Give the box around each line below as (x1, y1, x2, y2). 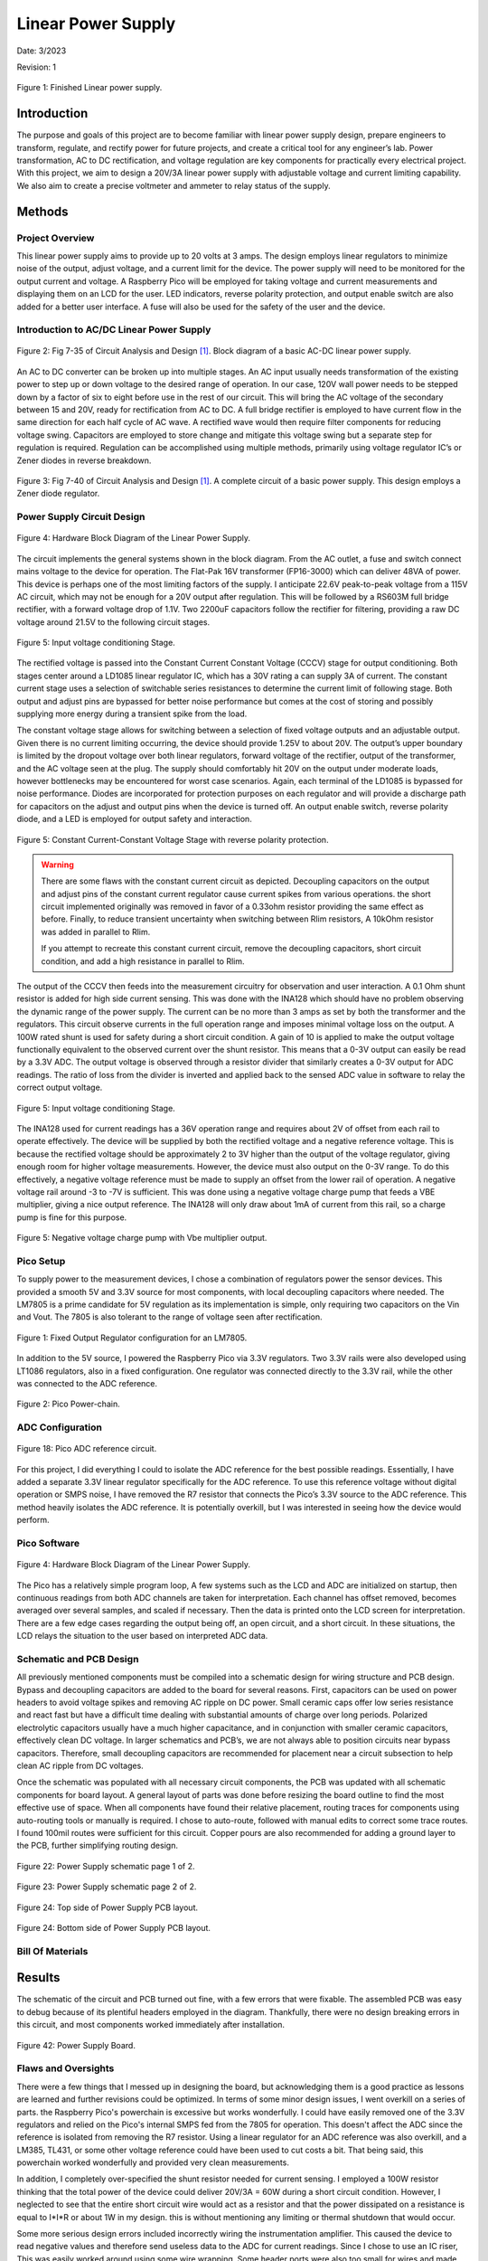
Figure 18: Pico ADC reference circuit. (16, 1443, 157, 1454)
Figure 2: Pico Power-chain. (16, 1398, 121, 1410)
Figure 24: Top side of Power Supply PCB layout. (16, 1902, 199, 1913)
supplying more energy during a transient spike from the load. (16, 708, 248, 719)
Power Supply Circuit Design (16, 511, 145, 524)
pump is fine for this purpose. (16, 1212, 127, 1223)
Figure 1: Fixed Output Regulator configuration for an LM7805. (16, 1332, 248, 1343)
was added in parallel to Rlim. (41, 926, 151, 937)
